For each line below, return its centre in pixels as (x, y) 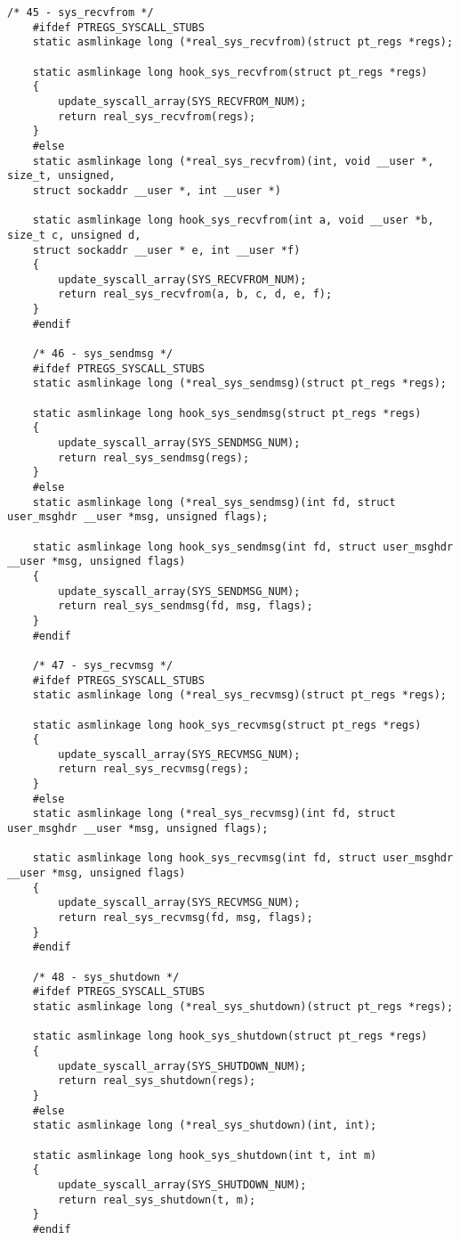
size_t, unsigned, (61, 176)
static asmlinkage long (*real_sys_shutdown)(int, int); (205, 1126)
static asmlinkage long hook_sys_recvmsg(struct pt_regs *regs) (227, 725)
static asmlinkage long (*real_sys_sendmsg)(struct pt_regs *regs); (239, 383)
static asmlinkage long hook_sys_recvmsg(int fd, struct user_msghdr (243, 858)
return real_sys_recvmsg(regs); (154, 769)
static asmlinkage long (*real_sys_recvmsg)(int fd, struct (214, 814)
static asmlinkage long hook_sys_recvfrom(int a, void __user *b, (233, 220)
